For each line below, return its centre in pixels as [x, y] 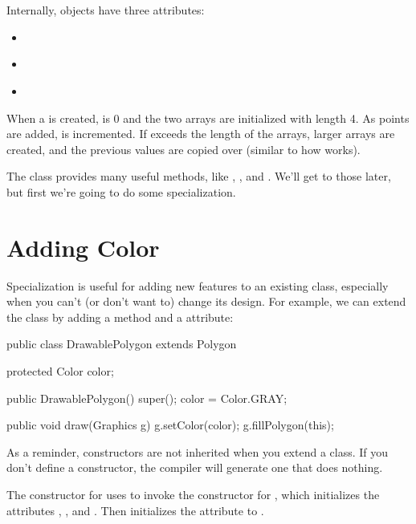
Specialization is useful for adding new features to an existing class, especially [198, 285]
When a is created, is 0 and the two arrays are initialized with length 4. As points [208, 118]
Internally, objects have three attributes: [106, 10]
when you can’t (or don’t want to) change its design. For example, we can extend [206, 301]
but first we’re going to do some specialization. [121, 191]
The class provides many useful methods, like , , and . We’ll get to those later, [199, 176]
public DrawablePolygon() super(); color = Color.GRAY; [147, 398]
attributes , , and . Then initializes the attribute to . [135, 510]
